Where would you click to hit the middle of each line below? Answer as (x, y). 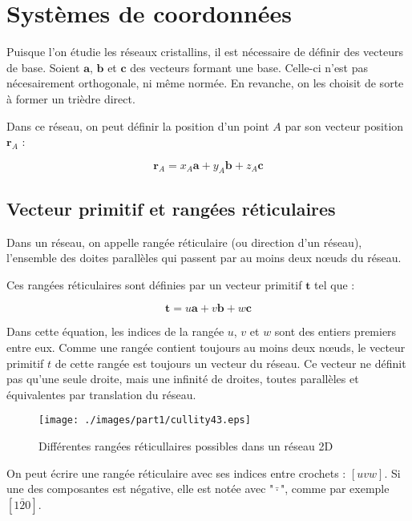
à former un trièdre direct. (71, 98)
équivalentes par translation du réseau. (101, 394)
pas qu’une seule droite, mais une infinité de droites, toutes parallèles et (183, 379)
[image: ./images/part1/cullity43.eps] (145, 420)
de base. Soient (43, 67)
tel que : (335, 284)
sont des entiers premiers (335, 331)
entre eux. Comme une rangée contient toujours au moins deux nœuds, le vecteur (206, 347)
